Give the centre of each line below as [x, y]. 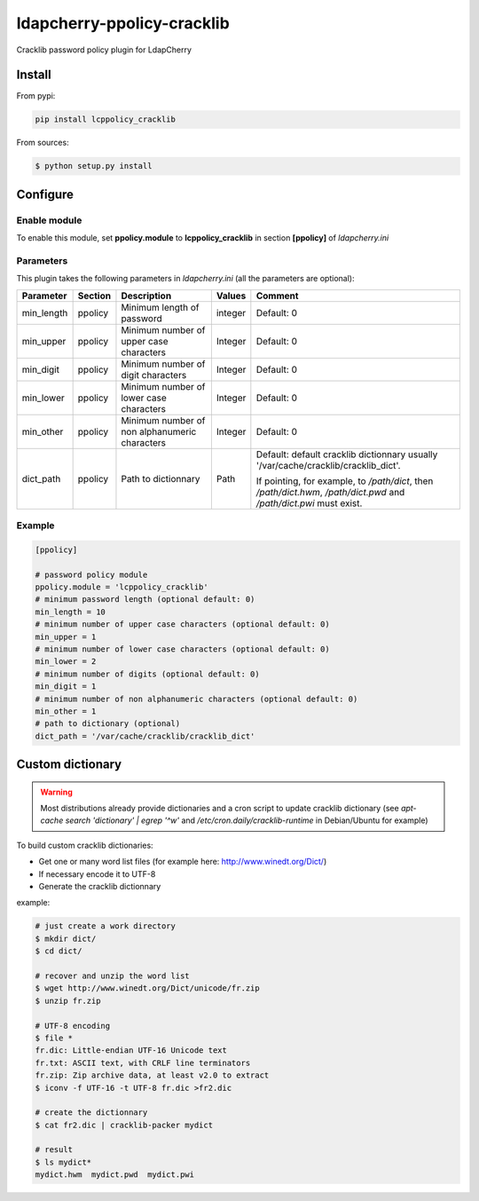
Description [146, 296]
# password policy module [91, 574]
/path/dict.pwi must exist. [309, 503]
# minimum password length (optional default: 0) [145, 600]
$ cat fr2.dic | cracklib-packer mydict [124, 1125]
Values [231, 296]
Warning [56, 792]
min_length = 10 [71, 612]
